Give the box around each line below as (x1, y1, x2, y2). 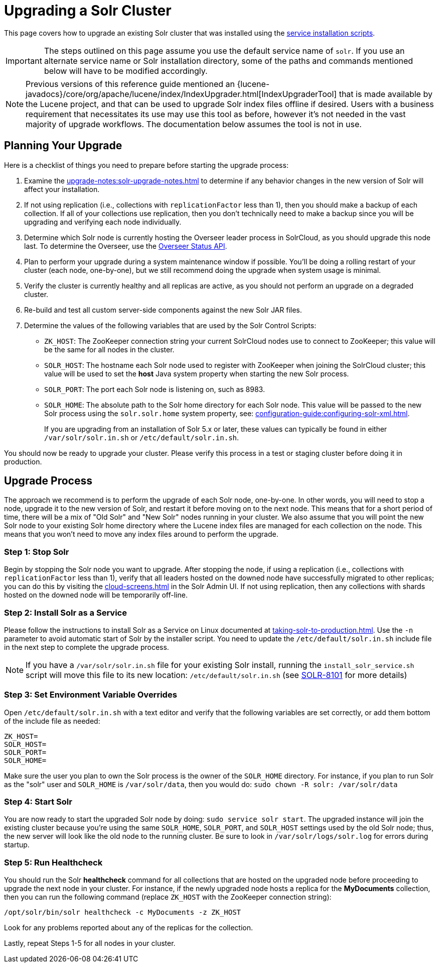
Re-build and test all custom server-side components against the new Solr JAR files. (24, 305, 302, 314)
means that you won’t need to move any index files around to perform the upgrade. (4, 530, 278, 539)
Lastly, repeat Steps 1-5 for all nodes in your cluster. (4, 939, 176, 948)
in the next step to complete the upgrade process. (4, 642, 169, 651)
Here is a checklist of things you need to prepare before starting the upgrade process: (4, 160, 288, 169)
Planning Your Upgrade (4, 139, 122, 152)
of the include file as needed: (4, 716, 100, 725)
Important (6, 55, 42, 66)
